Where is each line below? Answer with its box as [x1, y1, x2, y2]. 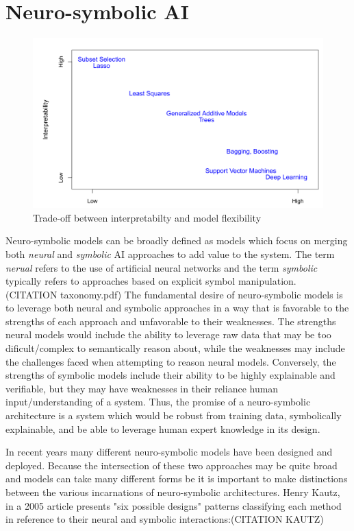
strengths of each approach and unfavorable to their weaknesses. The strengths [5, 314, 336, 328]
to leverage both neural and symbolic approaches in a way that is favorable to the [5, 300, 349, 315]
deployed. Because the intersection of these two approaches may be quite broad [5, 458, 338, 472]
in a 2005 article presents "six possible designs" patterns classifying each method [5, 498, 342, 512]
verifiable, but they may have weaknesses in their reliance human [5, 381, 279, 395]
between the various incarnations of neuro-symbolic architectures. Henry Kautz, [5, 485, 340, 499]
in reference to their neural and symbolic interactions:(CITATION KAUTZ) [5, 512, 324, 526]
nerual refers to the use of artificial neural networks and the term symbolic [5, 260, 318, 274]
